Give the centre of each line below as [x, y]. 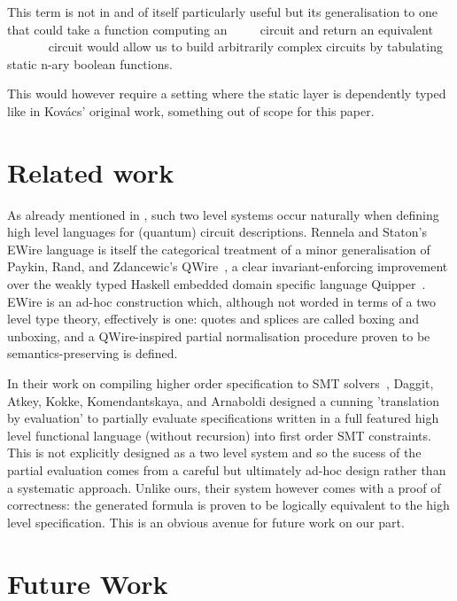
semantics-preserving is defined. [93, 353]
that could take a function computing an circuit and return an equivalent [220, 29]
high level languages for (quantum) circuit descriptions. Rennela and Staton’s [217, 232]
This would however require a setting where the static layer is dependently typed [227, 94]
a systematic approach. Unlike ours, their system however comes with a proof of [224, 487]
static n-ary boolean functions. [90, 63]
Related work [91, 172]
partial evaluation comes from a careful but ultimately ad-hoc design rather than [227, 470]
